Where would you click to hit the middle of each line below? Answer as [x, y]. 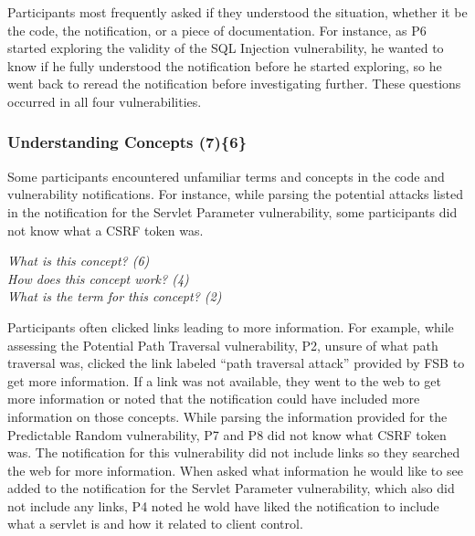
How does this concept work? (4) [98, 278]
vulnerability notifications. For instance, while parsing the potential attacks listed [235, 194]
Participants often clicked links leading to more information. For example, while [231, 326]
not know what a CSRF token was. [106, 230]
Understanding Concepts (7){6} [127, 142]
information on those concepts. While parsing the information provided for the [227, 416]
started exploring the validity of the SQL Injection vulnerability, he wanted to [226, 48]
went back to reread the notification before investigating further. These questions [234, 84]
